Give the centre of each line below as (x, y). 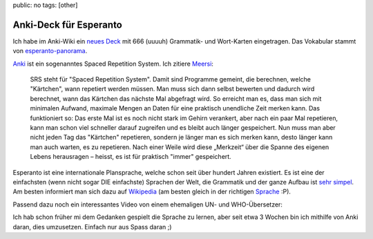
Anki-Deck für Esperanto (67, 25)
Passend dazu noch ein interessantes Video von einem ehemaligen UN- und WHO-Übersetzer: (148, 204)
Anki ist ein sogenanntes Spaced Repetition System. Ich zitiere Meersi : (113, 64)
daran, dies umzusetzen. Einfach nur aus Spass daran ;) (92, 227)
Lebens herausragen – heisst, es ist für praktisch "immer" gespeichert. (131, 157)
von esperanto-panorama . (50, 51)
